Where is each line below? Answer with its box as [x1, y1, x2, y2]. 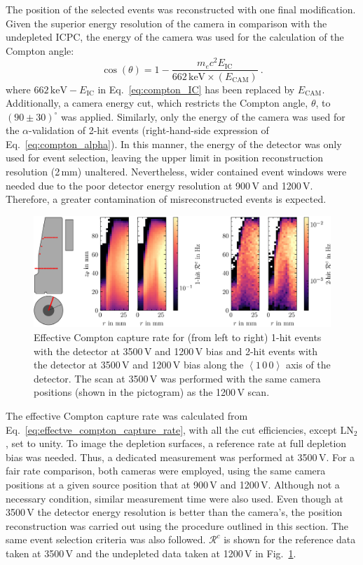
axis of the [285, 357, 331, 372]
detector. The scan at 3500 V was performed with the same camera [34, 371, 321, 385]
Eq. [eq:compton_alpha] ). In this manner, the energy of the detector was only [6, 136, 342, 151]
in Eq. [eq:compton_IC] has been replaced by [97, 81, 295, 96]
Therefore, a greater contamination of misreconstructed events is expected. [6, 192, 327, 206]
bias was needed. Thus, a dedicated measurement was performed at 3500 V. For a [6, 449, 355, 464]
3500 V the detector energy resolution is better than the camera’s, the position [6, 505, 343, 519]
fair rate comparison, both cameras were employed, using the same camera [6, 463, 326, 478]
